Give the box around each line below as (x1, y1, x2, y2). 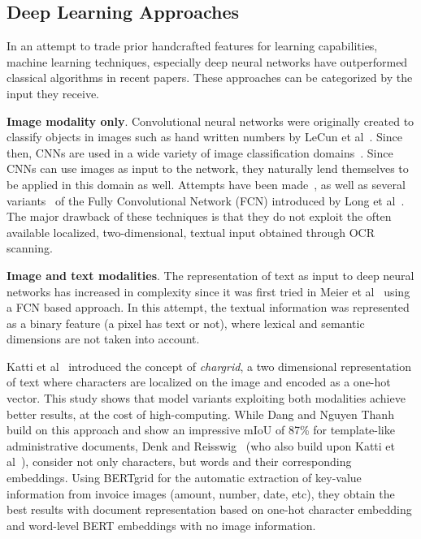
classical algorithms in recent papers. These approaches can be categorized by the (7, 69, 413, 86)
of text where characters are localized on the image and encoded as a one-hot (7, 373, 391, 390)
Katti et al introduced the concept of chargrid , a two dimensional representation (7, 357, 412, 374)
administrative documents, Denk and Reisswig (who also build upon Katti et (7, 437, 396, 454)
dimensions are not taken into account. (7, 330, 200, 347)
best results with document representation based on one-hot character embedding (7, 501, 412, 518)
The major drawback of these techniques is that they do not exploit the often (7, 208, 392, 225)
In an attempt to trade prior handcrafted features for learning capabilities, (7, 37, 378, 54)
